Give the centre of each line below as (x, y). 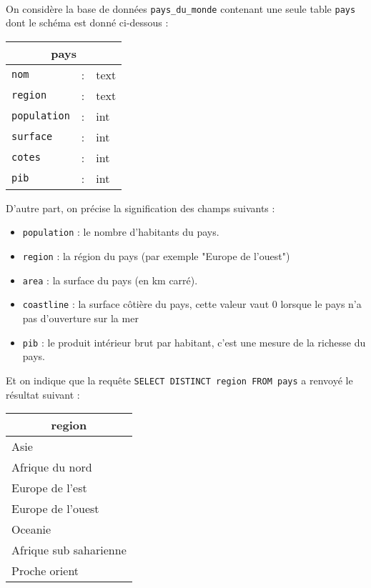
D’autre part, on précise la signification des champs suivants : (140, 208)
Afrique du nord (52, 467)
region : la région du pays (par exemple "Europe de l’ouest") (156, 256)
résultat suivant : (43, 394)
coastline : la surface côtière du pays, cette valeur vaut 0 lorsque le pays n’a (192, 304)
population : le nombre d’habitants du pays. (121, 232)
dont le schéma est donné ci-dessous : (87, 23)
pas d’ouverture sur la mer (80, 318)
